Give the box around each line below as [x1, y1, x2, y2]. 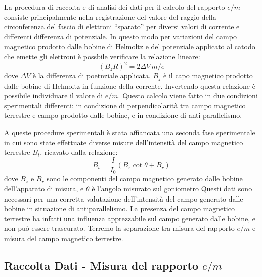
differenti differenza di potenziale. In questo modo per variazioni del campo [4, 31, 237, 42]
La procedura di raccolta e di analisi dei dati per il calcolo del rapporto [4, 2, 225, 12]
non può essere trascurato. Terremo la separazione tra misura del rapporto [4, 223, 235, 233]
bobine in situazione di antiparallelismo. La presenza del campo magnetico [4, 203, 235, 214]
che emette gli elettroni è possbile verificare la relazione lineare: [4, 51, 200, 61]
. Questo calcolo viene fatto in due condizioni [118, 90, 258, 101]
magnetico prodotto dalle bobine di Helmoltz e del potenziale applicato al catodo [4, 41, 255, 52]
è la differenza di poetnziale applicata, [32, 70, 151, 81]
